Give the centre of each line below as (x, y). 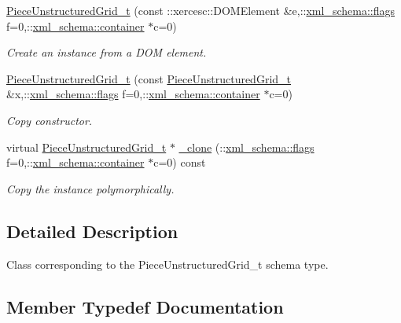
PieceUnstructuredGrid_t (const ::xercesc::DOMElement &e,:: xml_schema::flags (200, 10)
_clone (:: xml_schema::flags (246, 147)
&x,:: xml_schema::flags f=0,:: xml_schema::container (133, 94)
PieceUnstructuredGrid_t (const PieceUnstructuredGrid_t (149, 78)
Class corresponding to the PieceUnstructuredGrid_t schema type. (167, 264)
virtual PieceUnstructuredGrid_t (86, 147)
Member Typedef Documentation (145, 306)
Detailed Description (92, 231)
